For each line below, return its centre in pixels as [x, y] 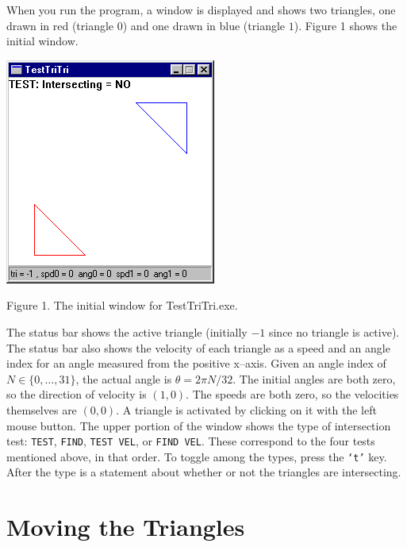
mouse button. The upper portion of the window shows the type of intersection [199, 425]
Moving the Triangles [126, 527]
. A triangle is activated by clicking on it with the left [246, 409]
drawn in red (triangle [60, 25]
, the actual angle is [124, 378]
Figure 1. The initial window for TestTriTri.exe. [122, 305]
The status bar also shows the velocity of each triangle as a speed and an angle [198, 347]
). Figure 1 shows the [346, 25]
